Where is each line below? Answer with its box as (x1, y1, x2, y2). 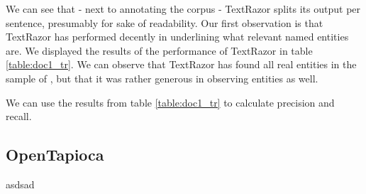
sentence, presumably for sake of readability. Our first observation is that (6, 15, 323, 30)
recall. (6, 109, 32, 124)
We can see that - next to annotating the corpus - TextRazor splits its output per (6, 1, 361, 16)
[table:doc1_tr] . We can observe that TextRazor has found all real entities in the (6, 57, 357, 72)
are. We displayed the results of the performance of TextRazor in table (6, 43, 313, 58)
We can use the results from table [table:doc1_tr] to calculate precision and (6, 95, 335, 109)
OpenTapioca (6, 144, 104, 166)
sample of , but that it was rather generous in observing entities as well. (6, 70, 318, 85)
